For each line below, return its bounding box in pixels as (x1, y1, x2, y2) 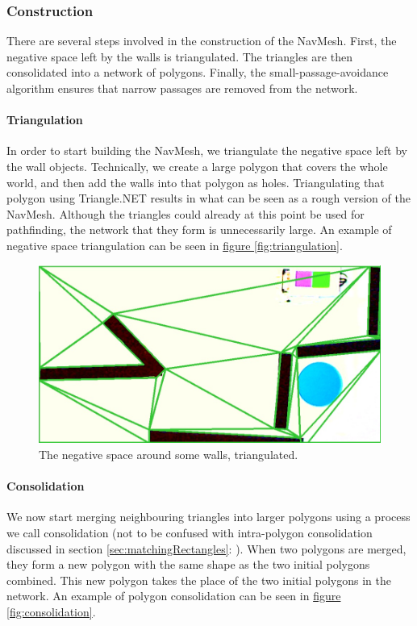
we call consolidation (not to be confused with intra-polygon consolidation (6, 524, 373, 540)
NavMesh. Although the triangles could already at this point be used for (6, 205, 365, 222)
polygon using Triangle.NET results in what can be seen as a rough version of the (6, 190, 411, 207)
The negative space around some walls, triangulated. (39, 445, 298, 462)
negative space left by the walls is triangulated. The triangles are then (6, 48, 352, 65)
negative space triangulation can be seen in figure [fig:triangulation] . (6, 236, 343, 253)
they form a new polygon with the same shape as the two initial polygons (6, 556, 370, 573)
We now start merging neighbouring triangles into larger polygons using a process (6, 508, 411, 525)
